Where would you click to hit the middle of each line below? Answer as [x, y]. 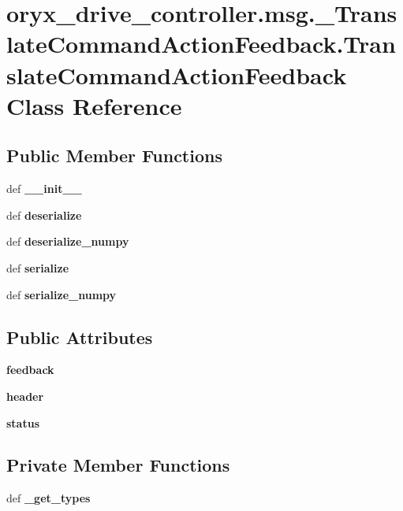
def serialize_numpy [62, 294]
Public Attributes [80, 337]
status [23, 422]
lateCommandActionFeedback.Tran [201, 44]
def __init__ [44, 189]
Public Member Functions [114, 156]
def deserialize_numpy [68, 241]
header [25, 396]
